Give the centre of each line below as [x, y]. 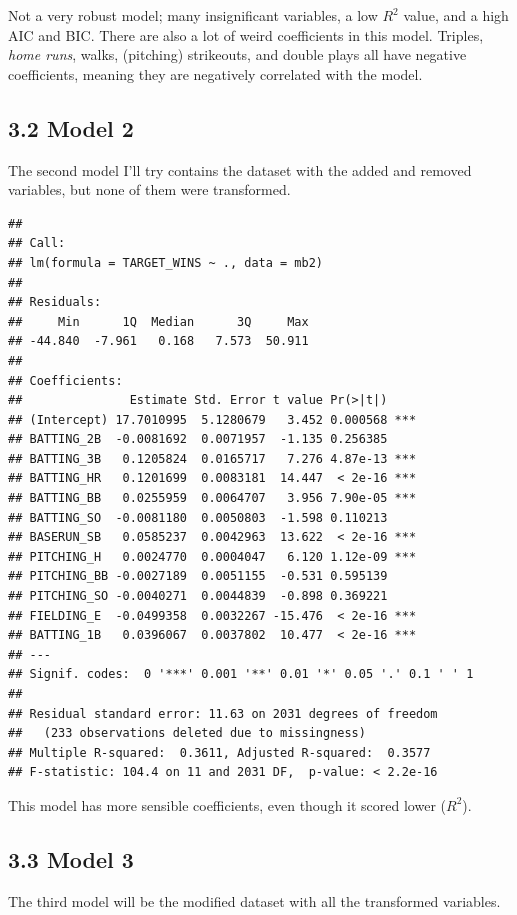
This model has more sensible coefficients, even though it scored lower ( [227, 804]
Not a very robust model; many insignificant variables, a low [193, 15]
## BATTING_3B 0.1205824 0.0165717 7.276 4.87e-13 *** [212, 458]
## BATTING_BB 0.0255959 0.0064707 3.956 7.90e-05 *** [212, 498]
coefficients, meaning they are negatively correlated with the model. [215, 73]
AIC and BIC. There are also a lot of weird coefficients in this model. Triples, [246, 34]
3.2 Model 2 [71, 127]
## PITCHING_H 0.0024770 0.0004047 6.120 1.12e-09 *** [212, 556]
